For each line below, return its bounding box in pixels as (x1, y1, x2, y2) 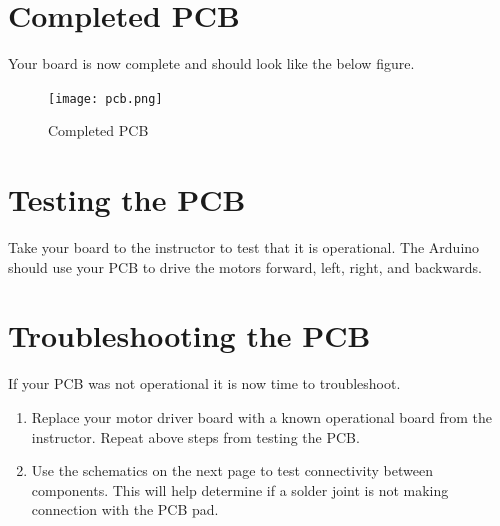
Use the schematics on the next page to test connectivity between (31, 460, 433, 481)
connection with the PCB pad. (31, 499, 219, 520)
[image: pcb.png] (48, 91, 163, 106)
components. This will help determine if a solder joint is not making (31, 479, 449, 500)
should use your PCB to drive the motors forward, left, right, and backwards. (8, 256, 482, 277)
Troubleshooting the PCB (8, 315, 371, 356)
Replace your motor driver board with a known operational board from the (31, 407, 493, 427)
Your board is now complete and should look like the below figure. (8, 53, 415, 74)
